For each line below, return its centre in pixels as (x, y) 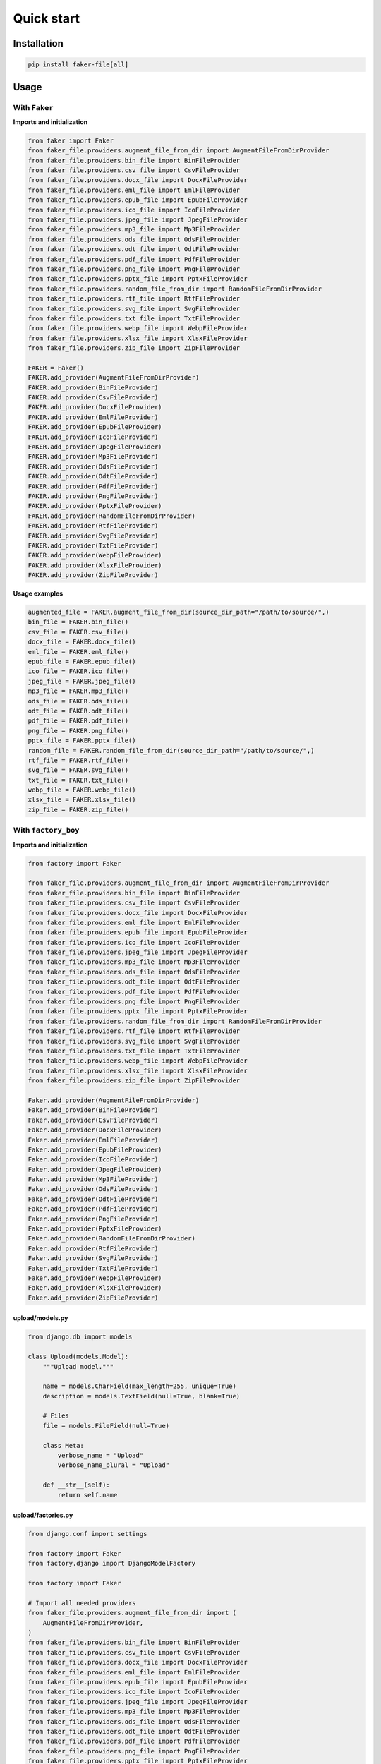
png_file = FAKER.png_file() (78, 731)
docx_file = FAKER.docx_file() (82, 642)
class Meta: (64, 1445)
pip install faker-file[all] (78, 65)
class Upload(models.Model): (78, 1357)
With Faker (33, 107)
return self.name (87, 1495)
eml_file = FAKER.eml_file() (78, 652)
